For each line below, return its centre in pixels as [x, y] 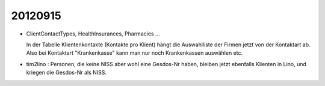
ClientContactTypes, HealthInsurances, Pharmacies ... [93, 34]
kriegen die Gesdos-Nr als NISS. [67, 73]
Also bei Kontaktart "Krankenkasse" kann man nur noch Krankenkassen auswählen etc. [135, 53]
